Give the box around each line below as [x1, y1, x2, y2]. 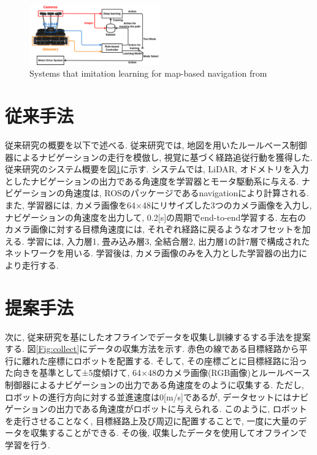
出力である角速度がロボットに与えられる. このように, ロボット [56, 402, 307, 415]
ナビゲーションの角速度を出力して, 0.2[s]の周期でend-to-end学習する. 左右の [5, 210, 306, 223]
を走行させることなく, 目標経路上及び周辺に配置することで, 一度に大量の [5, 414, 299, 427]
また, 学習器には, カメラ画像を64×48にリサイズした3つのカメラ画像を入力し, [5, 199, 312, 211]
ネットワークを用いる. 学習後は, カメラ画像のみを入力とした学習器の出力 [5, 247, 299, 259]
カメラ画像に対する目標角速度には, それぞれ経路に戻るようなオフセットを [5, 223, 302, 235]
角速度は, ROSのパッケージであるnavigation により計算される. [64, 186, 309, 199]
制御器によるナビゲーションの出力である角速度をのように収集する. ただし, [5, 378, 304, 391]
